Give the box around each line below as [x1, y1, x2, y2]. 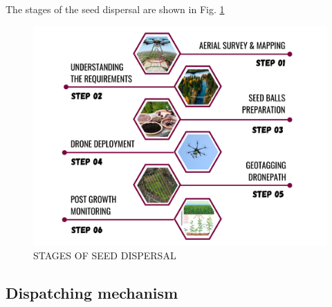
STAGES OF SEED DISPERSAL [33, 248, 176, 263]
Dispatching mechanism [6, 282, 178, 304]
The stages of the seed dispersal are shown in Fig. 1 [6, 2, 225, 16]
